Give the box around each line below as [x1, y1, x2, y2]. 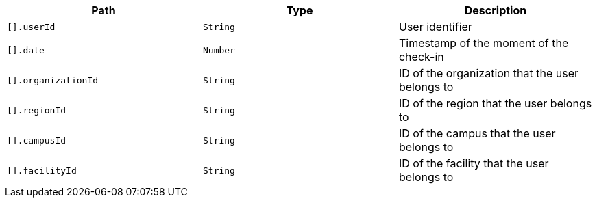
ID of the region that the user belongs [398, 96, 592, 110]
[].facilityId [7, 165, 77, 176]
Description [464, 3, 527, 17]
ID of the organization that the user [398, 66, 578, 80]
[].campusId [7, 135, 66, 146]
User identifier [398, 20, 472, 33]
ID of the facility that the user [398, 157, 549, 170]
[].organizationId [7, 75, 99, 85]
